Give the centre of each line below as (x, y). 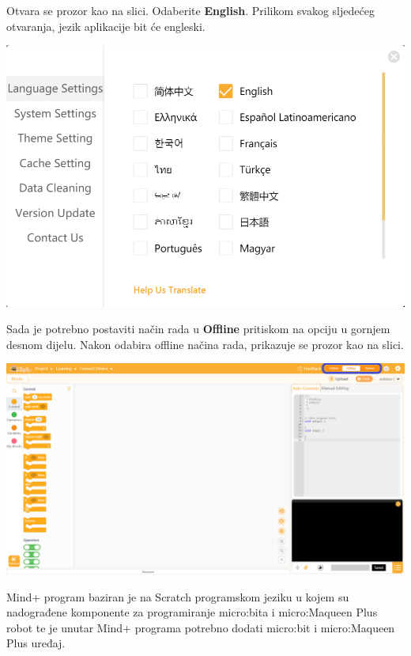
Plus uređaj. (36, 643)
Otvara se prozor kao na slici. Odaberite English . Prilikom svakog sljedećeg (190, 10)
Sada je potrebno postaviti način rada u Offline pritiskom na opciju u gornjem (198, 329)
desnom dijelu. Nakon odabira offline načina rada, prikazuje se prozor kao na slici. (205, 344)
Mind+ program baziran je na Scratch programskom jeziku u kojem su (178, 596)
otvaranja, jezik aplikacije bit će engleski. (106, 26)
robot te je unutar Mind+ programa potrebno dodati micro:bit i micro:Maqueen (201, 627)
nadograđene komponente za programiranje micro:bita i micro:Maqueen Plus (192, 612)
